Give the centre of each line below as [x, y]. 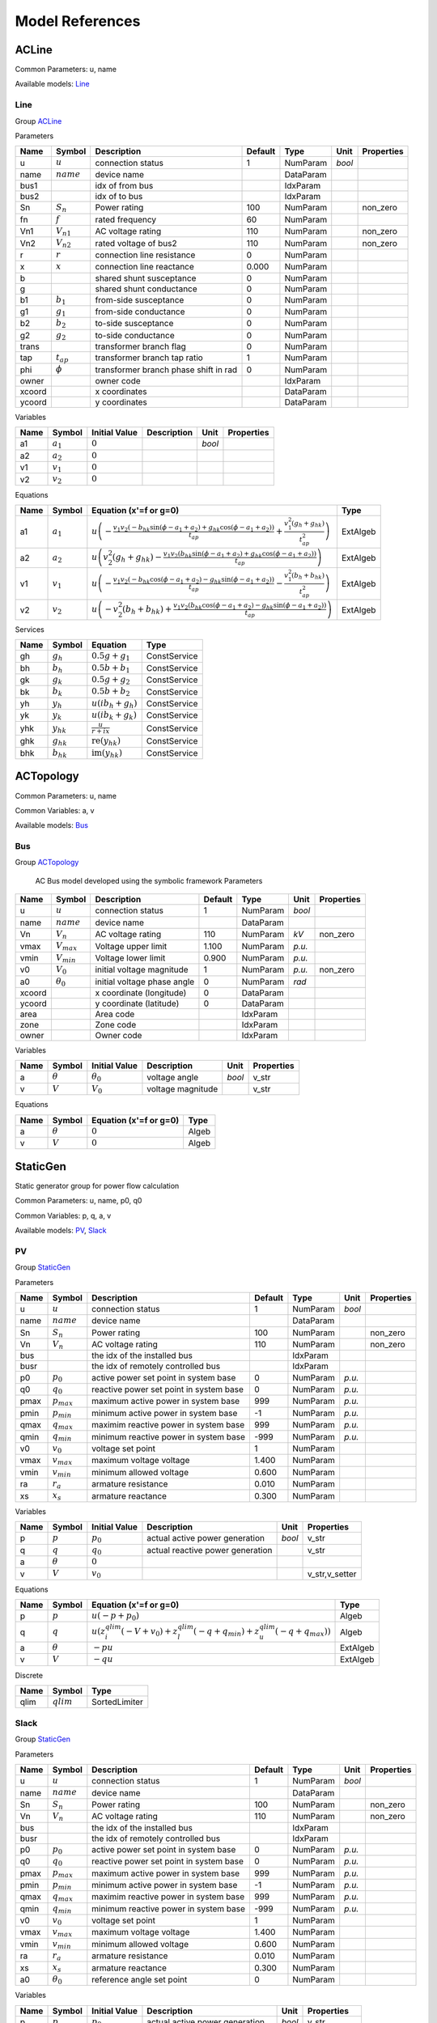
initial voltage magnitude [142, 969]
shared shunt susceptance [146, 278]
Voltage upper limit [131, 946]
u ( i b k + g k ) [115, 716]
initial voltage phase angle [145, 982]
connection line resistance [145, 255]
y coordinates [121, 402]
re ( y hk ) [106, 742]
